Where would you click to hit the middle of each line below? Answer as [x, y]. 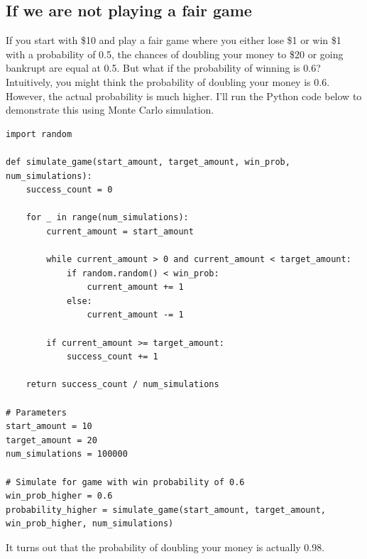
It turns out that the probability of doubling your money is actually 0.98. [165, 547]
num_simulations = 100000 [67, 454]
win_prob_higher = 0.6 [59, 496]
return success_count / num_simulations [122, 385]
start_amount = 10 [49, 427]
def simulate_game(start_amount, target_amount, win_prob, [148, 162]
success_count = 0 [69, 190]
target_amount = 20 [51, 440]
